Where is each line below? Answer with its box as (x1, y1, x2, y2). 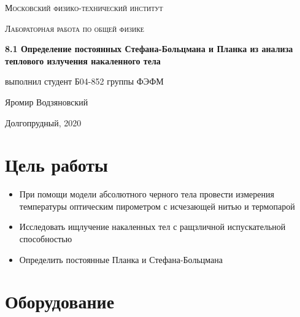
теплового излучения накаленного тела (5, 54, 161, 67)
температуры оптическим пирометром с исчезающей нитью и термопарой (19, 199, 295, 212)
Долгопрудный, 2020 (5, 116, 82, 129)
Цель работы (5, 152, 108, 177)
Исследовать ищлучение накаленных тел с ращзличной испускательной (19, 220, 286, 233)
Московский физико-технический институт (5, 1, 163, 13)
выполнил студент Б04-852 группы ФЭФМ (5, 75, 164, 88)
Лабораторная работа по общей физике (5, 21, 144, 34)
